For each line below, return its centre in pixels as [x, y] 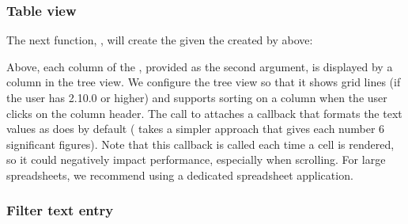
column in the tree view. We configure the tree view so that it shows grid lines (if [204, 82]
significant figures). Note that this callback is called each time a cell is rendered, [200, 144]
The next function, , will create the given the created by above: [160, 40]
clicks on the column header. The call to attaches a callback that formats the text [204, 113]
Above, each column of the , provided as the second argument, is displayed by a [200, 66]
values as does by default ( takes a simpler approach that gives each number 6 [196, 129]
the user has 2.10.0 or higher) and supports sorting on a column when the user [197, 97]
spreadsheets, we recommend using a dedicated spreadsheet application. [180, 175]
